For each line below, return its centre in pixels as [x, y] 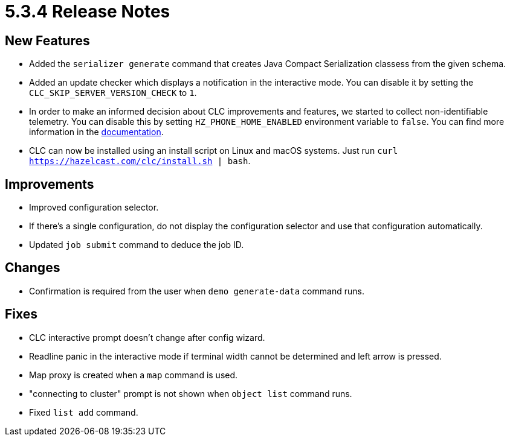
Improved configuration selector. [94, 208]
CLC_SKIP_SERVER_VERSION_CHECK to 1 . [113, 93]
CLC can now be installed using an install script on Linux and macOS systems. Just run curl [214, 151]
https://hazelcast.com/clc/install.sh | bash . [140, 161]
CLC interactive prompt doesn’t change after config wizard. [147, 337]
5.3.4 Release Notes [88, 11]
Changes [33, 268]
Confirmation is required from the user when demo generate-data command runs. [197, 291]
